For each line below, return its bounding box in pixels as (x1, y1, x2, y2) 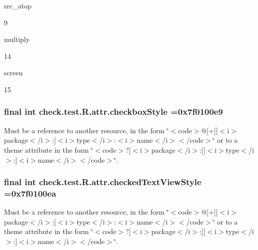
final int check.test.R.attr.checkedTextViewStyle (4, 176, 202, 188)
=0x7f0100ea (4, 187, 56, 199)
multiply (4, 34, 30, 44)
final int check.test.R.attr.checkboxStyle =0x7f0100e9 (4, 105, 223, 118)
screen (4, 67, 23, 78)
